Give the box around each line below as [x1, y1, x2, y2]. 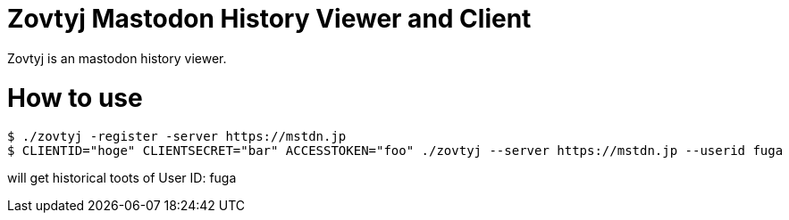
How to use [7, 82, 143, 113]
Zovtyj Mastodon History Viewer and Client [7, 4, 532, 34]
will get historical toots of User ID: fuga [7, 170, 237, 186]
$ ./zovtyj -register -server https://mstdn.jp [7, 129, 347, 144]
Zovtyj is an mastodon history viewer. [7, 50, 227, 66]
